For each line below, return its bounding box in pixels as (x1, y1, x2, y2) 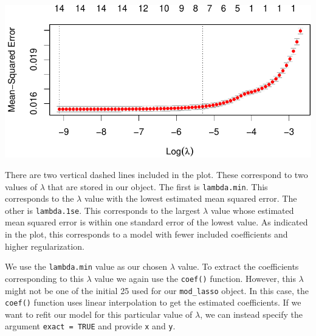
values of (5, 180, 37, 193)
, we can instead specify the (200, 307, 303, 320)
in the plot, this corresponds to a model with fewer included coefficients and (5, 228, 288, 241)
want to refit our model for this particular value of (5, 307, 193, 320)
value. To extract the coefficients (177, 260, 299, 273)
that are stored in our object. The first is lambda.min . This (47, 180, 268, 193)
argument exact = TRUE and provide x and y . (5, 320, 176, 332)
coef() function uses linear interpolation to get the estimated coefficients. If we (5, 296, 301, 309)
